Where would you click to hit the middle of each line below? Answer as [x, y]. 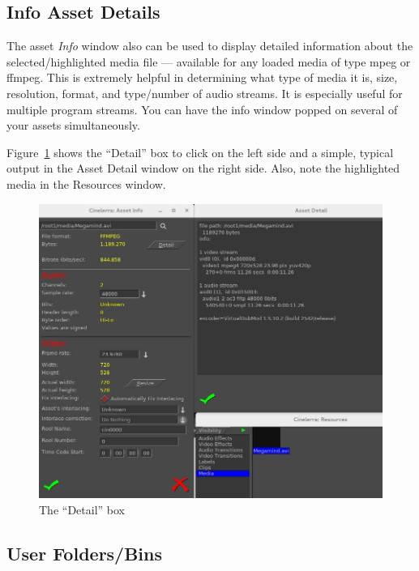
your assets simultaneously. [73, 125]
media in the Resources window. [86, 183]
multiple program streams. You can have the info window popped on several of [202, 109]
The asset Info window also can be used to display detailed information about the [210, 46]
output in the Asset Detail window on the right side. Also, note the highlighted [203, 168]
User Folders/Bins [85, 553]
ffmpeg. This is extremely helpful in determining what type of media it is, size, [202, 77]
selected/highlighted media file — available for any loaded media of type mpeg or [209, 61]
